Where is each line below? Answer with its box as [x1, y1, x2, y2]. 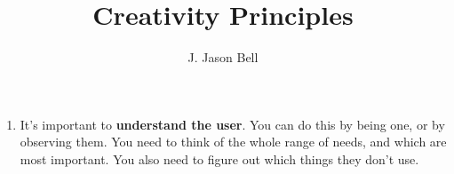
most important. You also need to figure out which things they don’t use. [20, 149, 419, 168]
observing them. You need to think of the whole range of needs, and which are [20, 132, 447, 151]
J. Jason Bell [187, 48, 259, 67]
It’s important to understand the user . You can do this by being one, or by [20, 115, 445, 133]
